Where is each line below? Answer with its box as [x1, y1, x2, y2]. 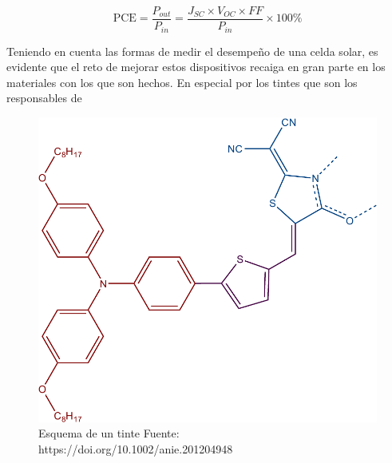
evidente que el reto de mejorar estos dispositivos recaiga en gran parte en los [6, 58, 386, 75]
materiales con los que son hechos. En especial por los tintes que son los [6, 73, 358, 90]
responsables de [6, 89, 82, 106]
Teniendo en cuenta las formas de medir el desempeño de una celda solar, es [6, 42, 378, 59]
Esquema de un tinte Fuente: [38, 425, 180, 441]
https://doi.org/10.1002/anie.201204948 [38, 441, 233, 457]
